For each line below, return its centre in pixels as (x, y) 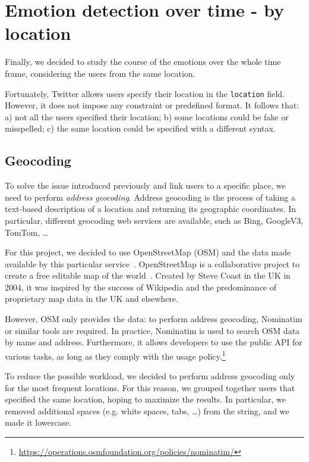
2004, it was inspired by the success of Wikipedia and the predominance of (141, 287)
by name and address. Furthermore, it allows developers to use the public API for (154, 342)
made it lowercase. (38, 422)
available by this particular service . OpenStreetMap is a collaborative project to (152, 263)
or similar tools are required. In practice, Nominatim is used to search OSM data (152, 330)
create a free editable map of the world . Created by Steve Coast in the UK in (148, 275)
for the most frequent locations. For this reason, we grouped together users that (150, 387)
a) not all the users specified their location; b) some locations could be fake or (147, 116)
